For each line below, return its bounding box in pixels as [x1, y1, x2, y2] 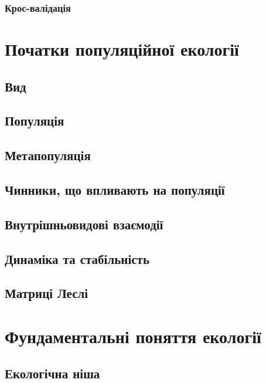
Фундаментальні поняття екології [5, 324, 261, 348]
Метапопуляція [5, 146, 91, 164]
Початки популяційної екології [5, 37, 239, 61]
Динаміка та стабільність [5, 249, 150, 267]
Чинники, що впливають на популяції [5, 180, 225, 198]
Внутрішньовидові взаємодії [5, 215, 163, 233]
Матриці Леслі [5, 284, 88, 302]
